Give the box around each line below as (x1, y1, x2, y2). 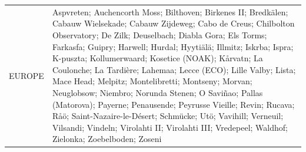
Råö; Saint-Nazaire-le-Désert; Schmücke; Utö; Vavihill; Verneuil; (52, 110, 284, 122)
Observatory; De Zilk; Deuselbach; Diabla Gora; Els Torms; (52, 28, 267, 41)
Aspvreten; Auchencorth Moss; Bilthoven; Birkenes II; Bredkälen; (52, 5, 288, 18)
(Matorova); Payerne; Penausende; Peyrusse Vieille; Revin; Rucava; (52, 98, 295, 110)
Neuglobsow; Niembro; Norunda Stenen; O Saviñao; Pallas (52, 86, 263, 98)
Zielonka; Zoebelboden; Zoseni (52, 133, 162, 145)
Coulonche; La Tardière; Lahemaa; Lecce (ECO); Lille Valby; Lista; (52, 63, 296, 75)
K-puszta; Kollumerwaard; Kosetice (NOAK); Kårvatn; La (52, 52, 263, 64)
